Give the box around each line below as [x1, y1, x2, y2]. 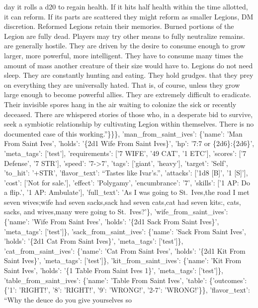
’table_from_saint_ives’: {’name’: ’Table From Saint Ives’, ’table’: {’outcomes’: [4, 275, 247, 285]
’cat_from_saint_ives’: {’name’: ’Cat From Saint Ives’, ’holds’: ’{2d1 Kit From [4, 245, 246, 256]
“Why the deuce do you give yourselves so [4, 294, 132, 305]
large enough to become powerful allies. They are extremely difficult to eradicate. [4, 89, 252, 100]
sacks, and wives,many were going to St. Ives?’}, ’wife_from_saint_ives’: [4, 206, 228, 217]
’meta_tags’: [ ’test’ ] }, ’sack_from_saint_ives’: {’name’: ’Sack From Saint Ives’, [4, 226, 246, 236]
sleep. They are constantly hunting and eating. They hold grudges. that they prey [4, 70, 254, 80]
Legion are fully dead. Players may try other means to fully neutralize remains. [4, 30, 245, 41]
